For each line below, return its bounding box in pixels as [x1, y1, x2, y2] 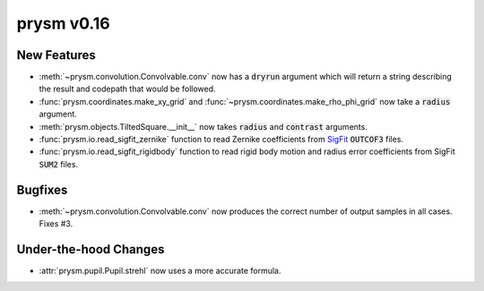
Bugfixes [16, 182, 68, 197]
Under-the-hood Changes [16, 242, 165, 257]
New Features [16, 47, 96, 63]
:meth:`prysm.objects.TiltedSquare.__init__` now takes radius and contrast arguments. [39, 121, 367, 132]
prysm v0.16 [16, 13, 111, 33]
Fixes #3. [39, 218, 73, 229]
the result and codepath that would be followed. [39, 83, 216, 94]
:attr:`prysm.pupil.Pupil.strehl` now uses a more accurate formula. [39, 265, 281, 276]
